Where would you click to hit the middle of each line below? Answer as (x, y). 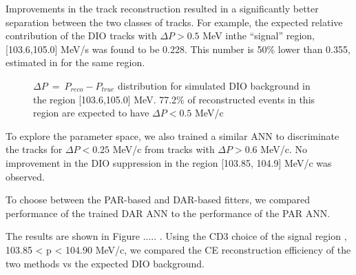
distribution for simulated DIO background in (214, 85)
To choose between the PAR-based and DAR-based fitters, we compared (158, 200)
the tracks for (34, 149)
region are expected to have (91, 113)
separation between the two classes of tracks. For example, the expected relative (174, 22)
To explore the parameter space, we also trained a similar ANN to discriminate (172, 135)
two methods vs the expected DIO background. (105, 263)
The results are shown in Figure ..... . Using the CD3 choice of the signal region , (176, 236)
